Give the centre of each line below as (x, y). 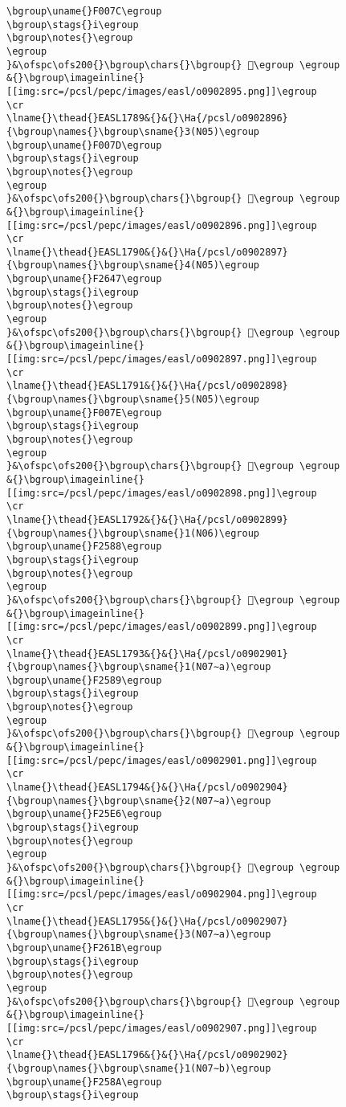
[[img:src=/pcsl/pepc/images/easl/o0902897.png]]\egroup (162, 359)
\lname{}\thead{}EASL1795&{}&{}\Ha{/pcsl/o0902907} (147, 921)
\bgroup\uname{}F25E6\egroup (84, 814)
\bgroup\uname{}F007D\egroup (84, 145)
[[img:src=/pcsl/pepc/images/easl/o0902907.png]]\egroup (162, 1028)
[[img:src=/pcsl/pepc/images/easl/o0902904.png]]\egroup (162, 895)
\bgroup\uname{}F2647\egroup (84, 279)
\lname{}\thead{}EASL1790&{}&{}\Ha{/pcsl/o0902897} (147, 252)
